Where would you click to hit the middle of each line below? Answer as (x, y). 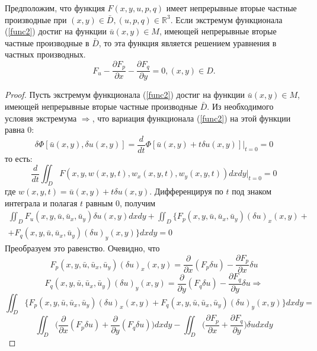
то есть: (19, 158)
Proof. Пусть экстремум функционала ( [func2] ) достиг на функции (125, 95)
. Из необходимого (240, 106)
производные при (36, 19)
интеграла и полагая (41, 202)
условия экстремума (41, 118)
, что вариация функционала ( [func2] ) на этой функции (191, 118)
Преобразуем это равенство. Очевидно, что (82, 248)
